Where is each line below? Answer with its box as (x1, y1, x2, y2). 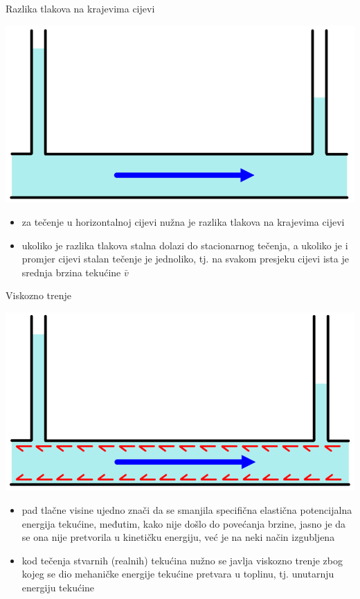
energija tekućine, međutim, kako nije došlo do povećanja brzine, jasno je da (21, 516, 346, 530)
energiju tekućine (21, 580, 95, 594)
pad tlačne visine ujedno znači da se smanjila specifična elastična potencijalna (21, 502, 352, 517)
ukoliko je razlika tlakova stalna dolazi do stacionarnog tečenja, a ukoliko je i (21, 238, 348, 252)
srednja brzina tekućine (21, 265, 121, 279)
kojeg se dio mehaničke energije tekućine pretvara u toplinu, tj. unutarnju (21, 566, 334, 581)
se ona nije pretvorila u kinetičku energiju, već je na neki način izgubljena (21, 530, 335, 544)
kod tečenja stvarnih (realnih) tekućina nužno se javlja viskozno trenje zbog (21, 553, 343, 567)
